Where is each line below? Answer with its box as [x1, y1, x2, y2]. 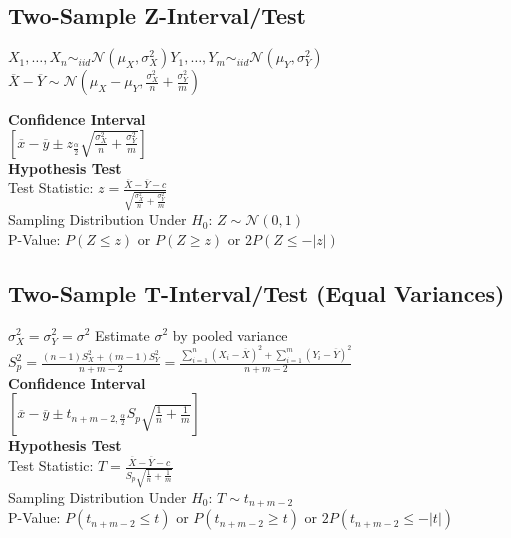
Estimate [95, 324, 150, 345]
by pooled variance [172, 324, 288, 345]
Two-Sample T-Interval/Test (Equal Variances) [8, 277, 505, 308]
